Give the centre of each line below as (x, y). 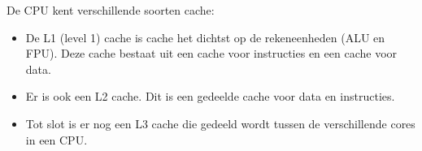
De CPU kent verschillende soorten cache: (111, 10)
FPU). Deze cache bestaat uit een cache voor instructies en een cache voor (211, 53)
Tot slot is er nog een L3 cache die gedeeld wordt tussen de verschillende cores (220, 123)
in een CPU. (57, 139)
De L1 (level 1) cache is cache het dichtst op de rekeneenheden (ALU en (205, 37)
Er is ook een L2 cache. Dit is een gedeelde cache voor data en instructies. (210, 96)
